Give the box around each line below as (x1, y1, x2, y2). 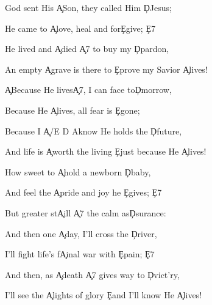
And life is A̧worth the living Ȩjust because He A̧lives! (5, 145, 207, 158)
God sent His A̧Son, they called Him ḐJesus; (5, 1, 172, 13)
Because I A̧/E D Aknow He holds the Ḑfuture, (5, 124, 182, 137)
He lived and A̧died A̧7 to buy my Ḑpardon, (5, 42, 169, 55)
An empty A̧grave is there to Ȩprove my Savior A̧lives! (5, 62, 208, 75)
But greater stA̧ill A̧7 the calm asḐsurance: (5, 206, 166, 219)
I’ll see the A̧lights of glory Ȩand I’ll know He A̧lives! (5, 288, 202, 301)
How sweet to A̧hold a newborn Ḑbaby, (5, 165, 151, 178)
